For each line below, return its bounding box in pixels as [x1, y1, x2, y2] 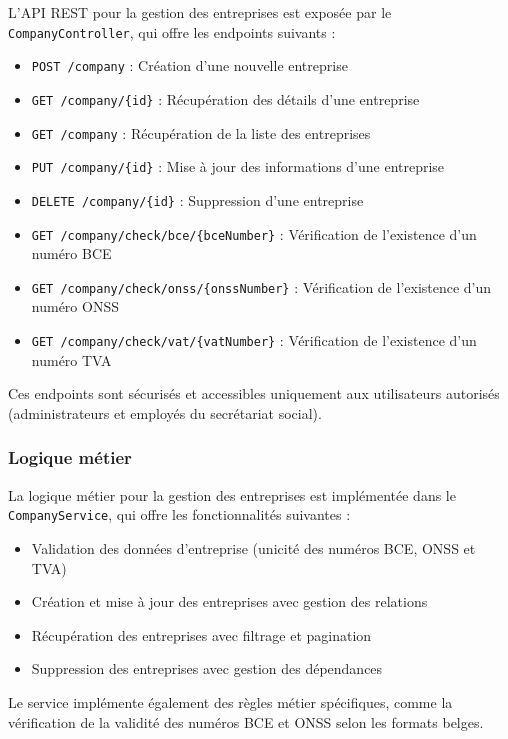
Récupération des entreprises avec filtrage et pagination [31, 624, 372, 645]
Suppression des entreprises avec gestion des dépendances [31, 658, 383, 679]
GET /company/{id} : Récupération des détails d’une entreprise [31, 88, 420, 109]
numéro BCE [31, 243, 112, 264]
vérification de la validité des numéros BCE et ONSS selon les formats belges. [8, 711, 484, 732]
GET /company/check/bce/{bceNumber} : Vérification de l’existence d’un [31, 223, 477, 244]
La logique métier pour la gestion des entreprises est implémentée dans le [8, 484, 456, 505]
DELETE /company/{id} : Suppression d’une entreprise [31, 189, 364, 210]
